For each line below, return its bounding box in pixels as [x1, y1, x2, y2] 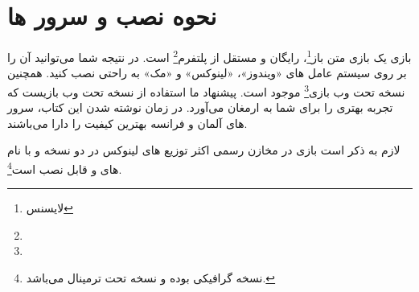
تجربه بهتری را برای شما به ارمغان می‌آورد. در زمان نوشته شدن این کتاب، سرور [7, 99, 393, 116]
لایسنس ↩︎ [26, 199, 73, 216]
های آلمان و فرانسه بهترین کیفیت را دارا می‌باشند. [7, 114, 248, 131]
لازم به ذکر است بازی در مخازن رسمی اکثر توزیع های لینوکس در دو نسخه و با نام [7, 142, 401, 158]
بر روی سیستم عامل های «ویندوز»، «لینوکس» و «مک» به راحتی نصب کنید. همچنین [7, 64, 407, 81]
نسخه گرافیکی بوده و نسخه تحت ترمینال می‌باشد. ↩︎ [26, 269, 276, 286]
